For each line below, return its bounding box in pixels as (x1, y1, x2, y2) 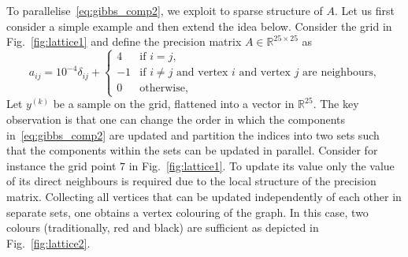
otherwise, (139, 83, 188, 95)
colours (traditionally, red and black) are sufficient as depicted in (6, 219, 319, 236)
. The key (313, 95, 359, 112)
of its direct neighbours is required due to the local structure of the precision (6, 173, 376, 189)
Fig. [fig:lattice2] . (6, 234, 91, 251)
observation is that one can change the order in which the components (6, 110, 346, 127)
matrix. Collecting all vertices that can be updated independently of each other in (6, 188, 402, 204)
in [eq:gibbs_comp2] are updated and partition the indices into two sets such (6, 126, 380, 143)
